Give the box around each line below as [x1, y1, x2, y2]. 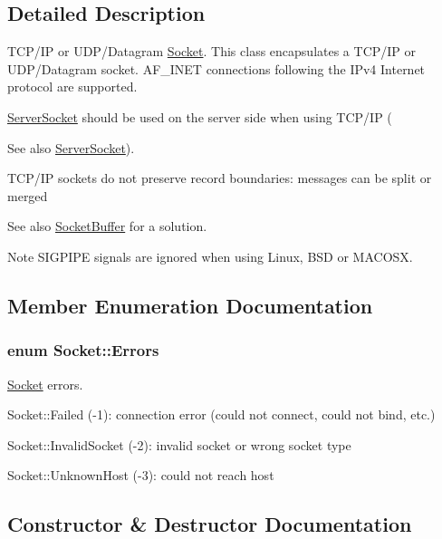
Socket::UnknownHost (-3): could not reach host [7, 466, 274, 485]
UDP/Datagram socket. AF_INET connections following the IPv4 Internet [7, 59, 426, 78]
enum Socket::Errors [7, 339, 159, 361]
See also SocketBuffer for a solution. [7, 217, 207, 236]
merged [7, 186, 48, 205]
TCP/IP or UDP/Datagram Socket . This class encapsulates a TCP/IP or [7, 42, 417, 61]
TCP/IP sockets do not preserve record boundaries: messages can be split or [7, 168, 432, 188]
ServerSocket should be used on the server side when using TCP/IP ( [7, 107, 392, 126]
